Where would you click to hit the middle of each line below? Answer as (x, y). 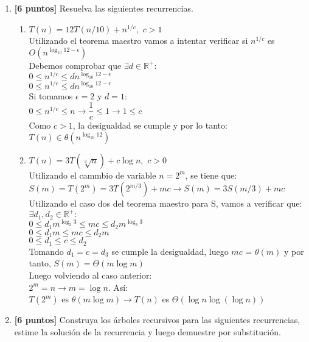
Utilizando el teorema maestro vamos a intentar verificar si (138, 41)
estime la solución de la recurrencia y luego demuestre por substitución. (148, 331)
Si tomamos (51, 95)
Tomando (46, 251)
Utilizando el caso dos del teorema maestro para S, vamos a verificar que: (165, 203)
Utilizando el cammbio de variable (92, 175)
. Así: (118, 287)
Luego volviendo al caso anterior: (90, 275)
